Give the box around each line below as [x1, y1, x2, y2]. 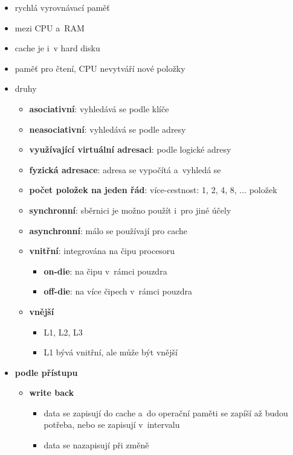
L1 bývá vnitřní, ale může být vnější [43, 346, 178, 358]
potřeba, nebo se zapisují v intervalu [43, 418, 180, 431]
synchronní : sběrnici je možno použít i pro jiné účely [29, 203, 231, 216]
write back [29, 386, 74, 399]
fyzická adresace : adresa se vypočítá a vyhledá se [29, 163, 221, 176]
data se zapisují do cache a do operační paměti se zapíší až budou [43, 406, 288, 419]
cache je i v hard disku [14, 42, 100, 54]
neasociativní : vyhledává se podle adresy [29, 122, 186, 135]
